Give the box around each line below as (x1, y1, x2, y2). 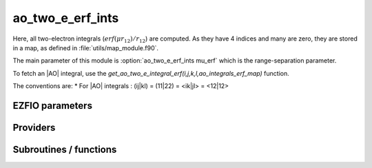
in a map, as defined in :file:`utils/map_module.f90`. (12, 43, 158, 52)
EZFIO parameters (12, 100, 93, 112)
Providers (12, 121, 56, 134)
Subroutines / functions (12, 143, 117, 155)
